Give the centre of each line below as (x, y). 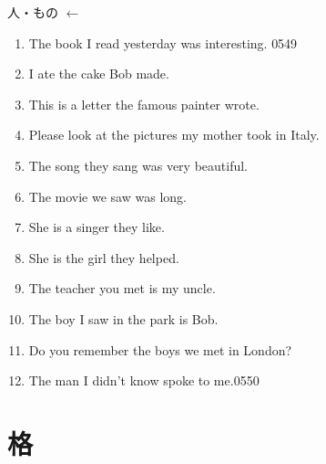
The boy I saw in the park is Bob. (123, 318)
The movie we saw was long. (107, 196)
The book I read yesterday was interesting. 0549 (163, 42)
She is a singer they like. (97, 227)
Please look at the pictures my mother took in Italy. (174, 135)
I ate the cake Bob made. (99, 74)
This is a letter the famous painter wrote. (144, 104)
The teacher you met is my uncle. (122, 288)
